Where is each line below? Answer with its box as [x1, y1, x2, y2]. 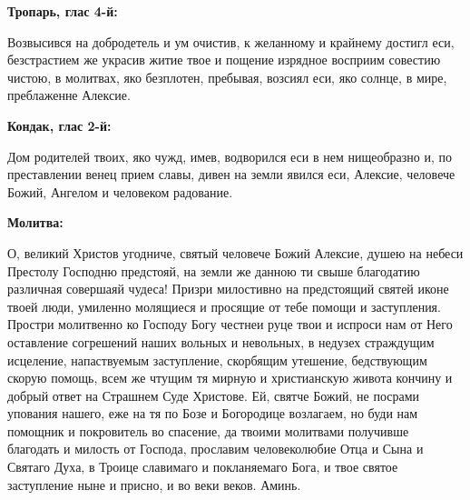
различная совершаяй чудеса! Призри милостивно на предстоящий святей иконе [7, 279, 449, 298]
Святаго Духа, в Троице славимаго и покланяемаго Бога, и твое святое [7, 457, 398, 476]
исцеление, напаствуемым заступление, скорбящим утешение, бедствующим [7, 350, 427, 369]
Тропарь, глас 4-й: [7, 2, 118, 20]
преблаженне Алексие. [7, 85, 131, 105]
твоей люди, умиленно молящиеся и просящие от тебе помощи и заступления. [7, 296, 441, 315]
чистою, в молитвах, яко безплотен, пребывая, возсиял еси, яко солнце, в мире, [7, 67, 447, 86]
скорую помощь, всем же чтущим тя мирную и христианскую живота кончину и [7, 368, 453, 387]
